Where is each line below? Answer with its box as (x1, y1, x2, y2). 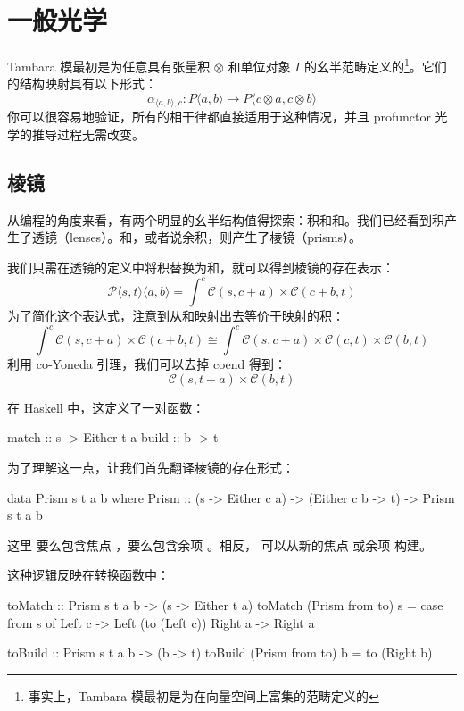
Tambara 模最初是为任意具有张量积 (7, 56, 211, 75)
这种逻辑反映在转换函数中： (7, 565, 170, 584)
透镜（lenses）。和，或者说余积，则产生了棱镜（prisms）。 (31, 228, 361, 247)
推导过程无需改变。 (31, 125, 145, 144)
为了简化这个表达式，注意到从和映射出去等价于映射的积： (7, 306, 344, 325)
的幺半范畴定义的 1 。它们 (303, 54, 447, 75)
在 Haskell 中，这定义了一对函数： (7, 397, 205, 416)
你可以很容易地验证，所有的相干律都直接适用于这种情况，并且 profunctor (7, 107, 431, 126)
